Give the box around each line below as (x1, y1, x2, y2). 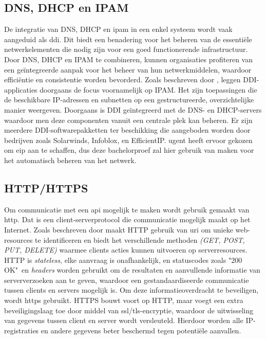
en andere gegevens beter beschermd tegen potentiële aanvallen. (41, 325, 241, 335)
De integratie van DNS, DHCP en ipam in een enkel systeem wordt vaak (4, 24, 233, 34)
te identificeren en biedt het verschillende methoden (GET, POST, (35, 234, 245, 245)
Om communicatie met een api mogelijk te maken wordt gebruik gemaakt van (4, 204, 250, 215)
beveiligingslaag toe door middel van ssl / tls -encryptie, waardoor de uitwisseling (4, 305, 254, 315)
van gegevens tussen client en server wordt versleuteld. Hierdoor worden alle (4, 315, 243, 326)
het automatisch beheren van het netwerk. (4, 154, 137, 165)
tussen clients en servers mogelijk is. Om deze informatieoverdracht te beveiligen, (4, 284, 259, 295)
